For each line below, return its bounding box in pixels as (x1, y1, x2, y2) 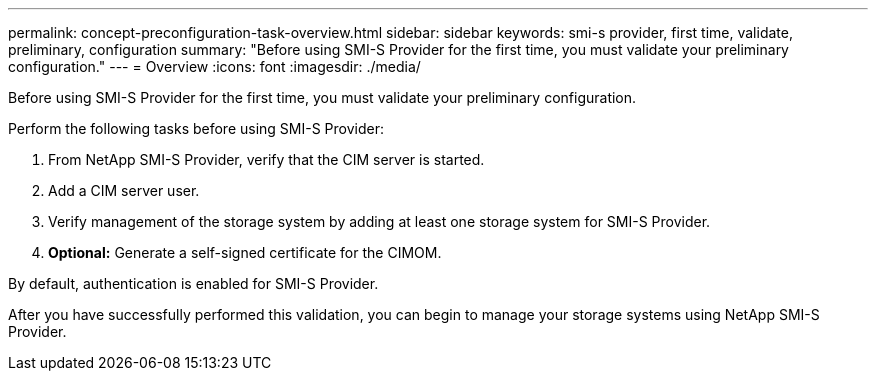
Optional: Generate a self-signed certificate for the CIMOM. (48, 244, 442, 261)
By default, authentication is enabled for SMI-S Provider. (8, 275, 379, 292)
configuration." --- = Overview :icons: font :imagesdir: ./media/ (8, 58, 421, 75)
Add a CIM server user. (48, 182, 200, 199)
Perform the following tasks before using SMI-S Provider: (8, 120, 385, 137)
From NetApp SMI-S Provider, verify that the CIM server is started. (48, 151, 485, 168)
